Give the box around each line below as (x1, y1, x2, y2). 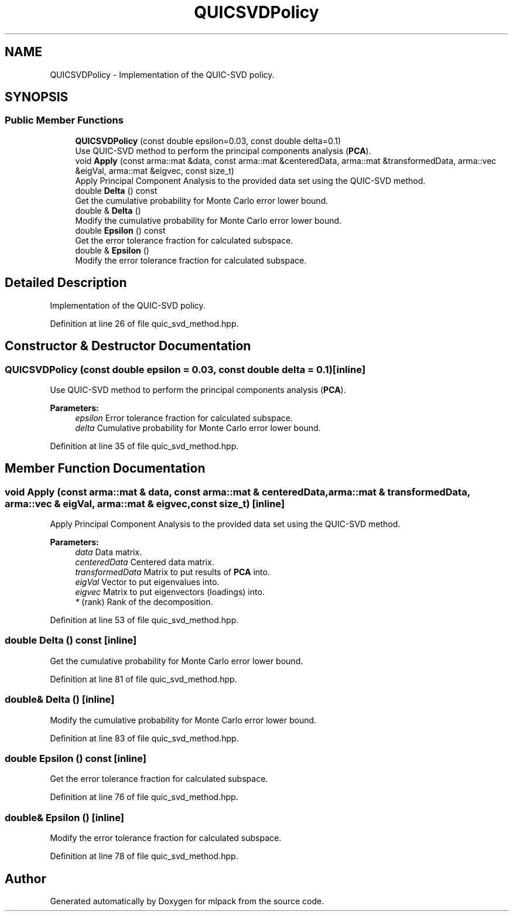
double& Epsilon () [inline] (5, 811, 125, 823)
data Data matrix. (75, 547, 142, 558)
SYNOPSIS (5, 90, 69, 105)
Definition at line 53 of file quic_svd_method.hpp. (50, 615, 239, 626)
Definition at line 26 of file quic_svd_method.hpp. (50, 318, 239, 329)
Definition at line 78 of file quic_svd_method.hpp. (50, 851, 238, 862)
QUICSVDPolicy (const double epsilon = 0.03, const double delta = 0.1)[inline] (5, 363, 366, 375)
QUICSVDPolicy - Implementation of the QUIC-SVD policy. (50, 69, 275, 80)
